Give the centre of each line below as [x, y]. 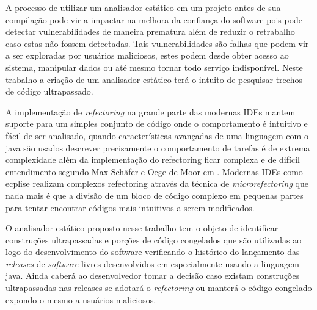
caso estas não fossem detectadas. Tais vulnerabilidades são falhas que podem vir [157, 43]
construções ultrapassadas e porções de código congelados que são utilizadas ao [154, 240]
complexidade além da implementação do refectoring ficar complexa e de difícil [153, 160]
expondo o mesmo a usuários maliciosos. [81, 299]
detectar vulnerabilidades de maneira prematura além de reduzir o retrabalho [150, 31]
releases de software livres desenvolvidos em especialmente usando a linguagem [152, 263]
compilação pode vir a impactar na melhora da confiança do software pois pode [154, 19]
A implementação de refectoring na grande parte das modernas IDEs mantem [151, 111]
